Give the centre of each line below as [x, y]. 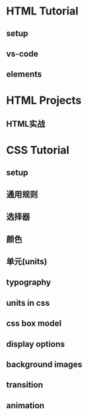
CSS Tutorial [38, 150]
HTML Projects [44, 100]
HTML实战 [26, 124]
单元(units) [27, 261]
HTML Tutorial [43, 11]
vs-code [22, 53]
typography [29, 283]
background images [44, 365]
